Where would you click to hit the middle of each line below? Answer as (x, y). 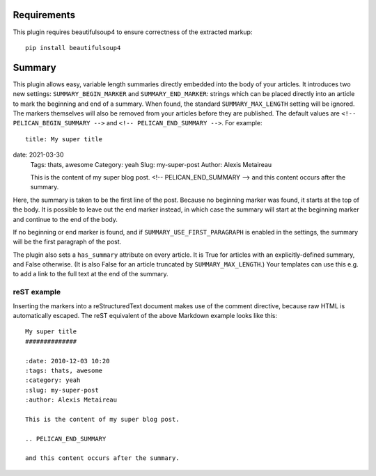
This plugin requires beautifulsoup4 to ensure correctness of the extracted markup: (133, 32)
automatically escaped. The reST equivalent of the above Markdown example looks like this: (145, 315)
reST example (37, 292)
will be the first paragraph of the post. (67, 242)
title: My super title (64, 139)
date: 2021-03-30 (38, 155)
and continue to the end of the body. (65, 219)
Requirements (44, 15)
